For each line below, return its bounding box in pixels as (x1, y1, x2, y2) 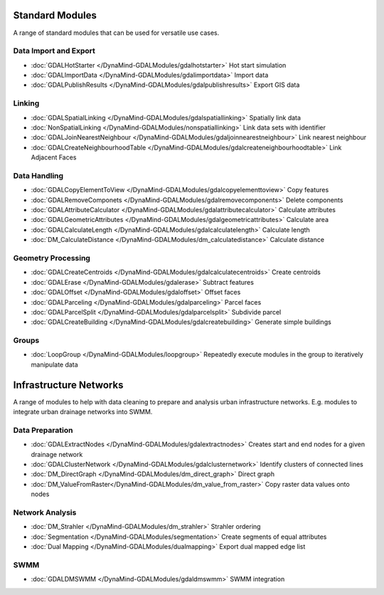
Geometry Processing (13, 253, 90, 263)
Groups (13, 335, 40, 345)
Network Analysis (13, 507, 77, 517)
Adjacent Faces (31, 153, 77, 162)
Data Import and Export (13, 46, 96, 56)
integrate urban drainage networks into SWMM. (13, 408, 153, 416)
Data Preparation (13, 425, 73, 435)
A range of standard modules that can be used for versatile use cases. (13, 28, 220, 37)
